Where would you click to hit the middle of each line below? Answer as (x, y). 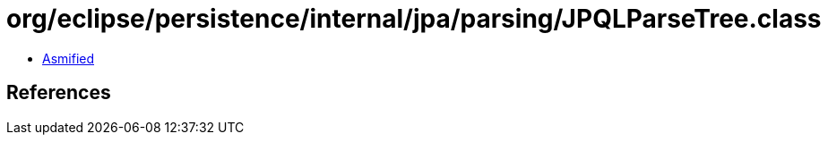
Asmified (69, 58)
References (59, 93)
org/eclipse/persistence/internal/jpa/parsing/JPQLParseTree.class (414, 19)
